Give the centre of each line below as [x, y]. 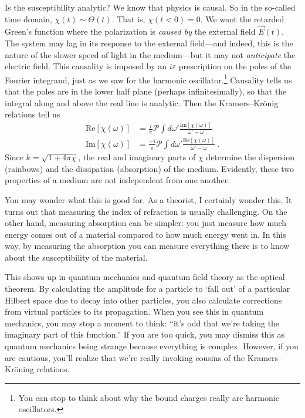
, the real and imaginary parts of [137, 157]
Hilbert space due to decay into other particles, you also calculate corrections [143, 300]
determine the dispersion [250, 157]
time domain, [28, 18]
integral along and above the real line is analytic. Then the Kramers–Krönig [142, 102]
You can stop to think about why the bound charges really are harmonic [149, 397]
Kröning [19, 369]
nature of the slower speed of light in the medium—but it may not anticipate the [150, 54]
